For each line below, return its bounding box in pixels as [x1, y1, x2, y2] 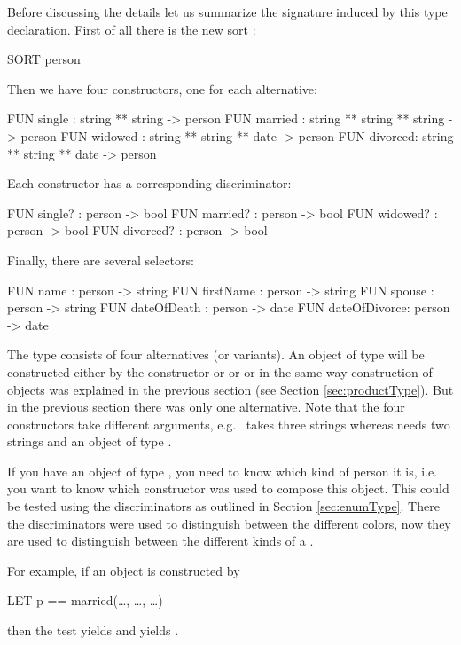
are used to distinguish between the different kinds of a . [7, 531, 314, 550]
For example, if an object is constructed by [7, 561, 240, 579]
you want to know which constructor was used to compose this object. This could [7, 479, 449, 498]
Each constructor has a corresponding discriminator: [7, 174, 292, 193]
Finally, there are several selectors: [7, 250, 194, 269]
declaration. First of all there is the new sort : [7, 20, 256, 38]
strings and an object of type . [7, 432, 172, 451]
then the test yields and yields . [7, 621, 179, 640]
